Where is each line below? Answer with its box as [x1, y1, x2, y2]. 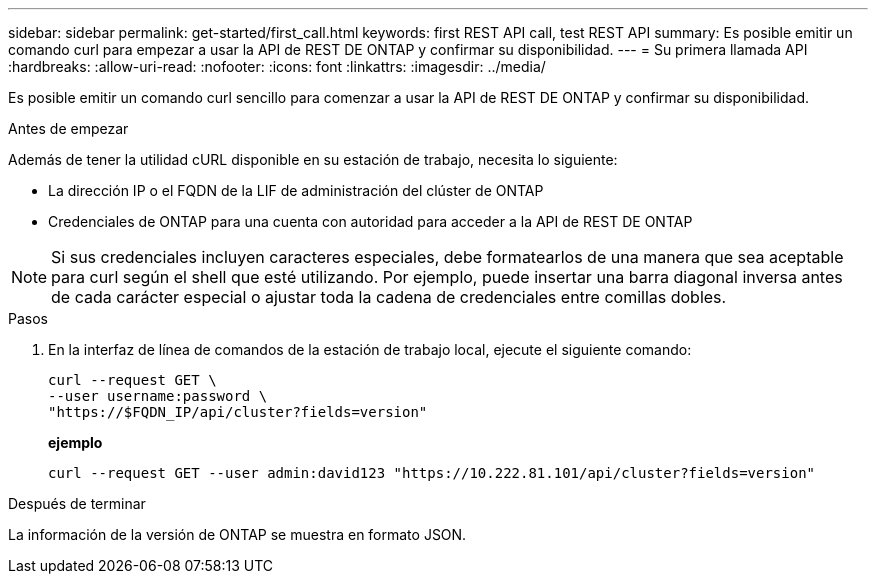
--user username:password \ [48, 388, 268, 404]
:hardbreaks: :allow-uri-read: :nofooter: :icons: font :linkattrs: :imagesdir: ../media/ [8, 58, 546, 75]
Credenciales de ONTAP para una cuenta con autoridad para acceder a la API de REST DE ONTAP [48, 213, 693, 230]
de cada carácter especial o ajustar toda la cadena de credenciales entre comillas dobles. [51, 287, 727, 307]
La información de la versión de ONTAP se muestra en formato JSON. [8, 526, 467, 543]
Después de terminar [8, 495, 146, 512]
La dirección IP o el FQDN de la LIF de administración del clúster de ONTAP [48, 182, 544, 199]
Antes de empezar [8, 120, 129, 137]
